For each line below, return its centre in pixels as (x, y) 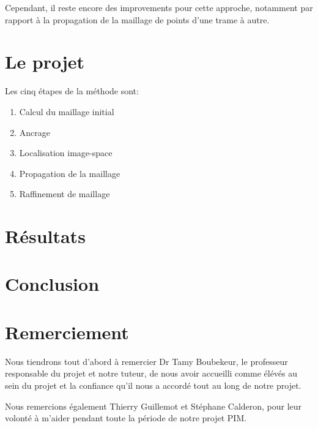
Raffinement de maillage (65, 194)
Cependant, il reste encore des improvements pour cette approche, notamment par (159, 7)
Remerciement (67, 332)
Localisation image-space (66, 153)
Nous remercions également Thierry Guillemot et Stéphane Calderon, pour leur (153, 406)
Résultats (45, 236)
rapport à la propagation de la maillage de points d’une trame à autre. (137, 19)
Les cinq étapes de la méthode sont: (72, 91)
